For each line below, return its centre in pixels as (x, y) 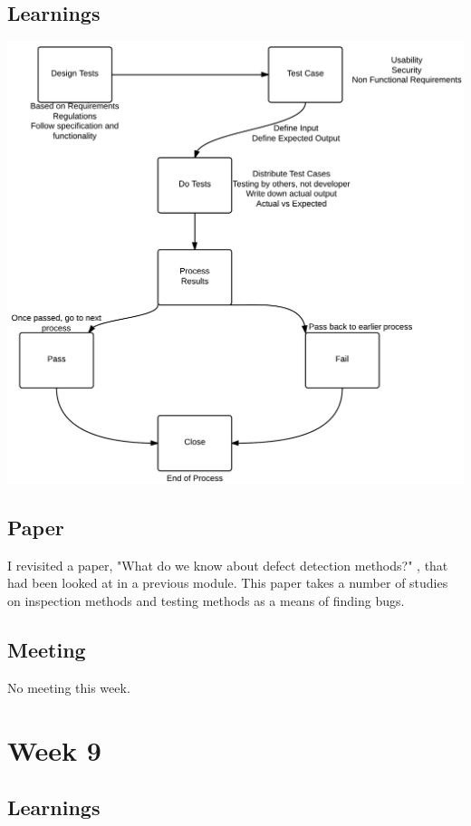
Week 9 (54, 749)
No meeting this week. (69, 687)
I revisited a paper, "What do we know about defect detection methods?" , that (228, 565)
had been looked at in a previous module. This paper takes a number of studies (228, 583)
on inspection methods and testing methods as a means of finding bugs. (206, 600)
